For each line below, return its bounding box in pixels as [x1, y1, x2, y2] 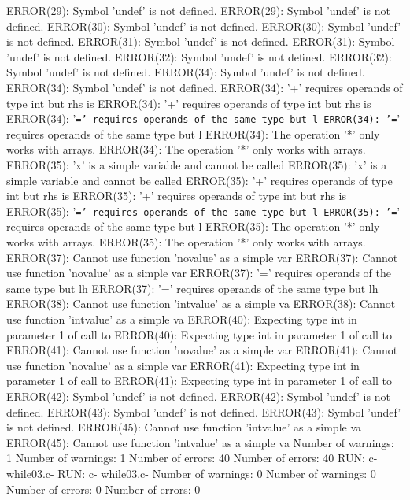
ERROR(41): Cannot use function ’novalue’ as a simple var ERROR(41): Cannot [6, 342, 398, 358]
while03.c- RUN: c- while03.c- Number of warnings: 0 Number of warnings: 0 [6, 465, 376, 481]
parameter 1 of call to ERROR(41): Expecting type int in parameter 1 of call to [6, 372, 392, 389]
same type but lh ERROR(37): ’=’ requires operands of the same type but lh [6, 280, 379, 296]
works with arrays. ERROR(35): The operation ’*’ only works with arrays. [6, 234, 366, 250]
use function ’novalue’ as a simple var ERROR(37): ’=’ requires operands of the [6, 265, 391, 281]
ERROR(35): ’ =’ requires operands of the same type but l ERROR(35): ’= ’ [6, 202, 401, 219]
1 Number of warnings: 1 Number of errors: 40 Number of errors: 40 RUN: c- [6, 450, 378, 466]
